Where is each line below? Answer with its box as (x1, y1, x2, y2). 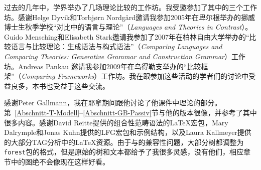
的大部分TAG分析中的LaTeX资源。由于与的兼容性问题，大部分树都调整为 (4, 136, 244, 147)
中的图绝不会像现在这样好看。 (11, 156, 109, 166)
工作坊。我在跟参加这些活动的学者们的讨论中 (101, 71, 249, 81)
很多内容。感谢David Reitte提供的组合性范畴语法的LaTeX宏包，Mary (4, 117, 228, 127)
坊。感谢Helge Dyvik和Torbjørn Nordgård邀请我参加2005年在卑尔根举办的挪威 (4, 12, 255, 22)
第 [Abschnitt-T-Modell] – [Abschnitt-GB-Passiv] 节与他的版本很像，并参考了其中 (4, 107, 257, 117)
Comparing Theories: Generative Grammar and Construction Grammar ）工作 (4, 51, 246, 61)
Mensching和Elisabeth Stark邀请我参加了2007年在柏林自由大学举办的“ (25, 31, 249, 42)
